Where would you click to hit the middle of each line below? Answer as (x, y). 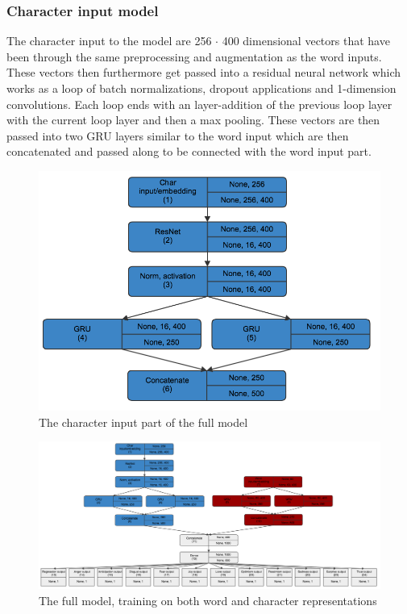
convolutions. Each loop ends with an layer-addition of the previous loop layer (199, 104)
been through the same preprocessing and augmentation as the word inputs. (194, 56)
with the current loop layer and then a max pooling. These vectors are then (193, 120)
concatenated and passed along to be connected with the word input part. (189, 151)
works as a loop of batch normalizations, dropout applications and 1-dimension (201, 88)
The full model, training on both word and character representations (208, 600)
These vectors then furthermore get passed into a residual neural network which (204, 72)
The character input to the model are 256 (109, 41)
